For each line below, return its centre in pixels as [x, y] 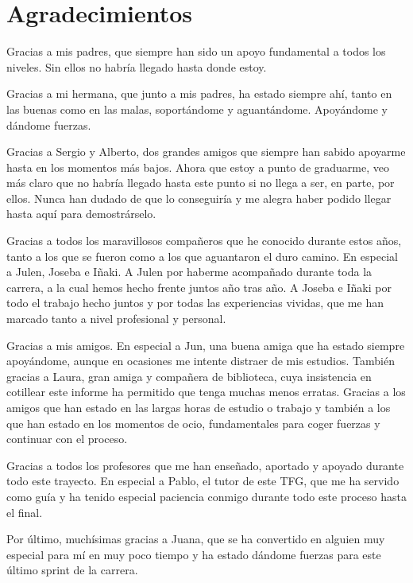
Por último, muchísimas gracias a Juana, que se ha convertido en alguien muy [196, 539]
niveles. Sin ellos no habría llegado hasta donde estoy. [137, 66]
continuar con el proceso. [67, 439]
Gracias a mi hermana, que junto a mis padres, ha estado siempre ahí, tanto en [199, 93]
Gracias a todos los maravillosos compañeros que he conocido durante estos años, [204, 241]
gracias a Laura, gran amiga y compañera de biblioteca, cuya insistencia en [189, 376]
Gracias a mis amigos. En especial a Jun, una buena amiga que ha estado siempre [206, 345]
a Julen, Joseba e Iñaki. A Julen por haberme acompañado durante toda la [189, 272]
